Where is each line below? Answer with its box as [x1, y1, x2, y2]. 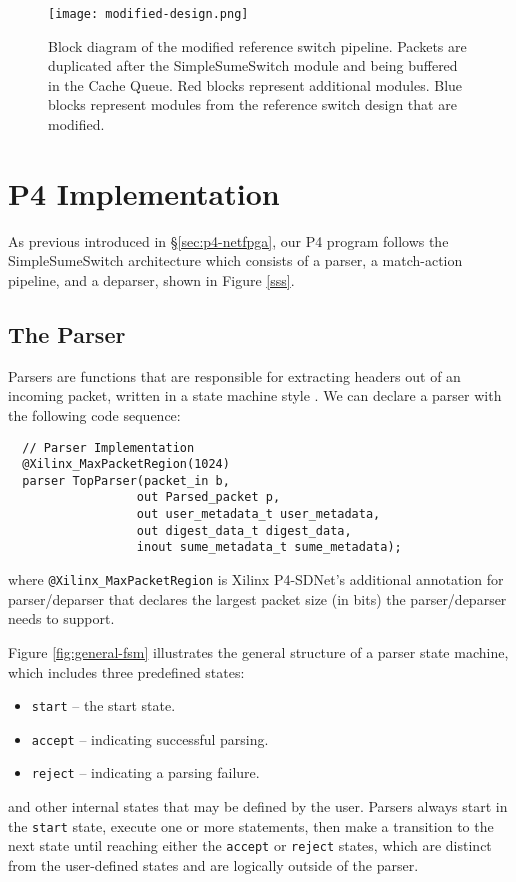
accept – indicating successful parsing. [31, 728, 269, 749]
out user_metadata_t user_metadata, [136, 507, 381, 522]
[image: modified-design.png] [48, 7, 249, 21]
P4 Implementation [8, 172, 280, 213]
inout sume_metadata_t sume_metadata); [136, 540, 402, 555]
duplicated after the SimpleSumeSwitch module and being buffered [48, 55, 458, 76]
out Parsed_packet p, [136, 490, 281, 505]
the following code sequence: [8, 404, 181, 425]
